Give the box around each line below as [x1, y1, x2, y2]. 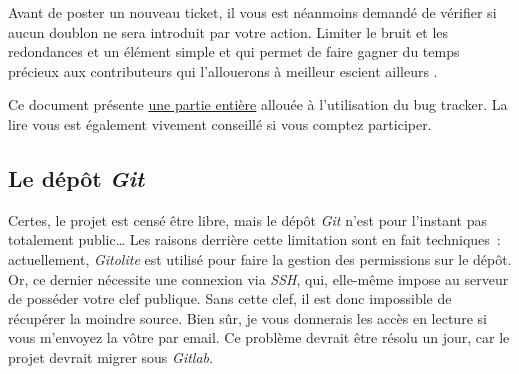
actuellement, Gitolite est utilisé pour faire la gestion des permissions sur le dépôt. [8, 248, 512, 269]
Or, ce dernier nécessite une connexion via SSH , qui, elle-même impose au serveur [8, 268, 509, 289]
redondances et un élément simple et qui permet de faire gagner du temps [8, 41, 460, 62]
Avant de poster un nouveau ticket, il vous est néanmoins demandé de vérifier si [8, 2, 497, 22]
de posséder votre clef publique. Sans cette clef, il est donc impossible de [8, 288, 452, 309]
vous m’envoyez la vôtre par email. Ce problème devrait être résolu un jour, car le [8, 327, 510, 348]
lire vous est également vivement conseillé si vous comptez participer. [8, 113, 432, 134]
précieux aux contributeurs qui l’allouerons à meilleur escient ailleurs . [8, 60, 438, 81]
